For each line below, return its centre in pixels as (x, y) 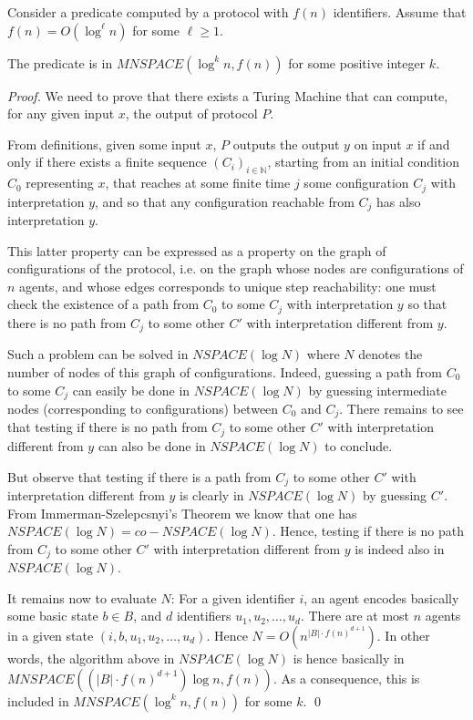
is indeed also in (400, 548)
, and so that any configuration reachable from (225, 201)
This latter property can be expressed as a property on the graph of (197, 250)
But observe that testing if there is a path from (139, 476)
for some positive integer (357, 62)
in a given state (51, 635)
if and (434, 144)
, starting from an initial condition (364, 162)
